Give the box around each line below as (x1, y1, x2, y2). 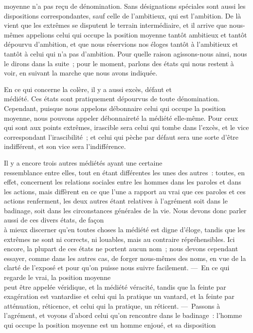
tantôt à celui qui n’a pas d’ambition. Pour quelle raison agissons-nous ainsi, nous (4, 48, 247, 58)
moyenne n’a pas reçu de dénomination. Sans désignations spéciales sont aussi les (4, 1, 246, 11)
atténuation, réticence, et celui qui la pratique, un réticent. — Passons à (4, 300, 220, 311)
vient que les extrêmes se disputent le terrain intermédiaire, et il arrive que (4, 20, 227, 30)
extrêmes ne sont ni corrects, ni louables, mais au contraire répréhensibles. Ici (4, 234, 235, 244)
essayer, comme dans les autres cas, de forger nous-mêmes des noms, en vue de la (4, 253, 246, 263)
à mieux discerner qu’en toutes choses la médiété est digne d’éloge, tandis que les (4, 224, 245, 235)
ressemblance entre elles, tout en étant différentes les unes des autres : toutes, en (4, 167, 245, 177)
